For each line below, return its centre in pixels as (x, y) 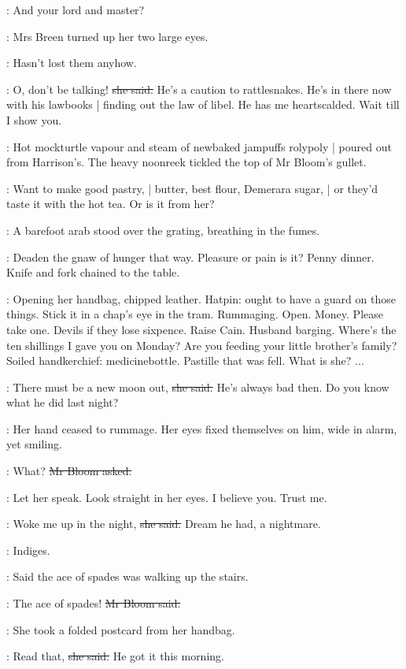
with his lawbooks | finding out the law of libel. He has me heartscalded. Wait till (203, 104)
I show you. (34, 119)
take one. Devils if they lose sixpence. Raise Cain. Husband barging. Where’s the (201, 329)
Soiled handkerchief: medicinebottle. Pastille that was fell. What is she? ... (185, 361)
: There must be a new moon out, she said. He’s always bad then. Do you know (198, 387)
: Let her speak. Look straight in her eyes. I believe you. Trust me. (167, 497)
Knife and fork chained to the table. (93, 272)
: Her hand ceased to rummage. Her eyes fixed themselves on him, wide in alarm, (202, 428)
